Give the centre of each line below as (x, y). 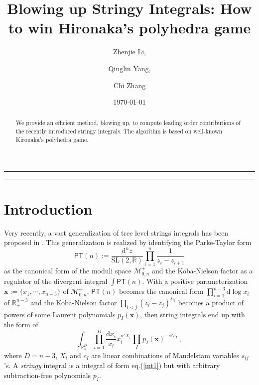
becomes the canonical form (161, 291)
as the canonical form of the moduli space (68, 271)
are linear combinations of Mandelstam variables (165, 355)
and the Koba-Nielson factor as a (202, 271)
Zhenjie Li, (129, 52)
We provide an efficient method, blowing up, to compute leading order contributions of (128, 123)
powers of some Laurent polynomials (60, 314)
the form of (21, 324)
